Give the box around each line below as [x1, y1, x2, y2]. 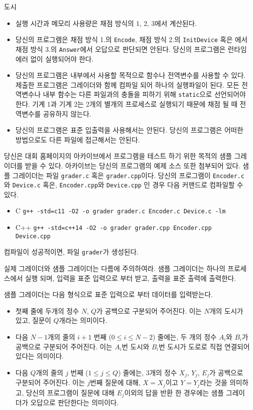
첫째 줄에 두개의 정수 [15, 305, 79, 316]
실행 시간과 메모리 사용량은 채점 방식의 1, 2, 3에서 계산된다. [15, 18, 197, 28]
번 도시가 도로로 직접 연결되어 [158, 341, 250, 351]
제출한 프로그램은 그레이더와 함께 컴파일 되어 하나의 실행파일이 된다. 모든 [15, 79, 239, 90]
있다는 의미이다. [15, 351, 64, 361]
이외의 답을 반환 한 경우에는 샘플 [124, 387, 224, 397]
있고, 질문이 [15, 315, 51, 325]
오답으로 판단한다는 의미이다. [30, 397, 119, 408]
